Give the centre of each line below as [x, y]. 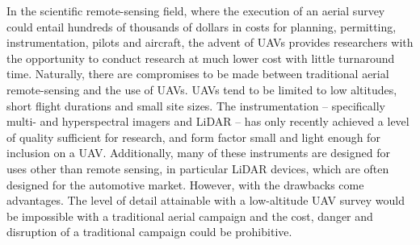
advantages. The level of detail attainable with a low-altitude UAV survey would [206, 200]
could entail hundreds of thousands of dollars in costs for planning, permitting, [202, 26]
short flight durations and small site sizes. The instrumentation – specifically [196, 105]
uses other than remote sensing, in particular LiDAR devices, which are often [198, 168]
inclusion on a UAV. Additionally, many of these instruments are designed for [198, 153]
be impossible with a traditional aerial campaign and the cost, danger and [190, 216]
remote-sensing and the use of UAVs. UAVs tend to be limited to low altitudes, [202, 89]
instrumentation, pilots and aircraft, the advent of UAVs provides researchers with [210, 42]
